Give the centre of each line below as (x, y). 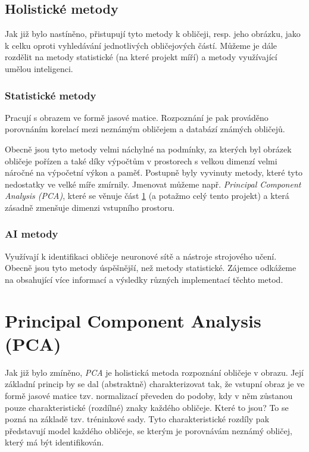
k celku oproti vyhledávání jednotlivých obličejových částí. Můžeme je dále (141, 45)
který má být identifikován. (54, 442)
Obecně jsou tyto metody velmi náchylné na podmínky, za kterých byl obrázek (148, 149)
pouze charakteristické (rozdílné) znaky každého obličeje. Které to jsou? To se (147, 407)
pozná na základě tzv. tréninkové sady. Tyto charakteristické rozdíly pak (137, 419)
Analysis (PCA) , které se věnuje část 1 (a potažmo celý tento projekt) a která (147, 196)
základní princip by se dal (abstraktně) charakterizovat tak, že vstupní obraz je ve (155, 384)
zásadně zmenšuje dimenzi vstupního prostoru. (90, 207)
